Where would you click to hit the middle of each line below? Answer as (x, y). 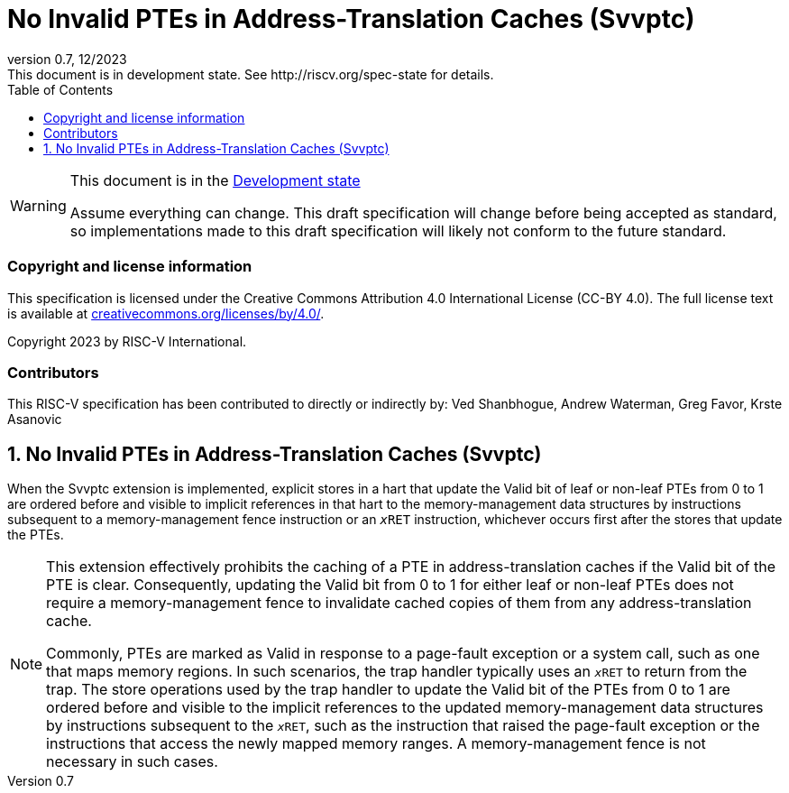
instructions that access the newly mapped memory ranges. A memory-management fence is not (376, 744)
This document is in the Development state (215, 180)
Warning (38, 205)
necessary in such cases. (132, 762)
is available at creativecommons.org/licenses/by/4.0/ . (166, 313)
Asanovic (35, 420)
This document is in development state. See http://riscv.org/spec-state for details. (251, 74)
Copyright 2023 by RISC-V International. (127, 341)
